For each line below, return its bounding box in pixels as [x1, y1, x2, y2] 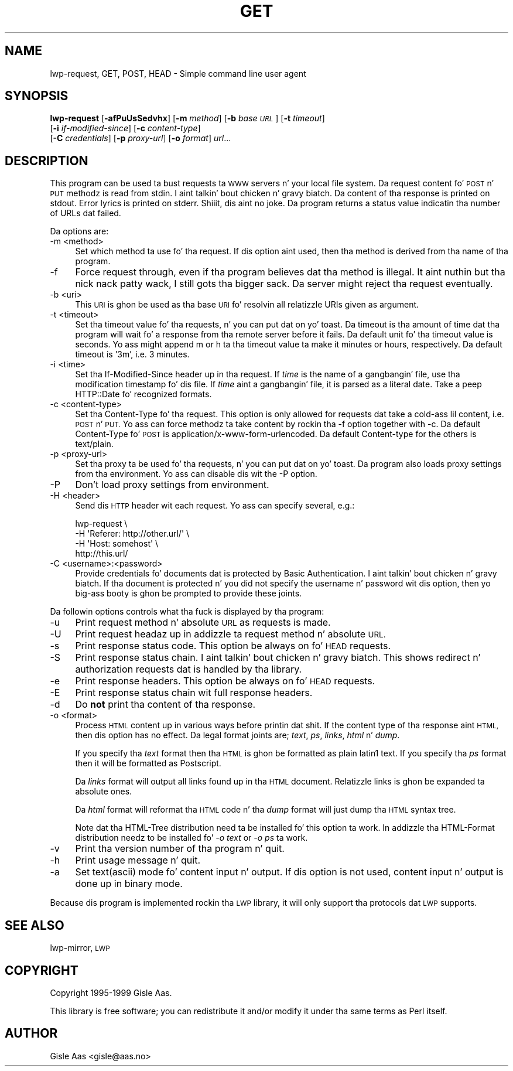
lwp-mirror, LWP [50, 943, 110, 953]
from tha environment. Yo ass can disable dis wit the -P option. [75, 469, 317, 479]
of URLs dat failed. [50, 208, 121, 219]
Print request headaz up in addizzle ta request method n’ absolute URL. [75, 628, 386, 640]
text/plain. [75, 439, 114, 449]
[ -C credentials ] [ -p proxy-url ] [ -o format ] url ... [50, 133, 231, 144]
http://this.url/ [75, 548, 128, 559]
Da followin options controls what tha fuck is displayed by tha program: [50, 606, 324, 617]
